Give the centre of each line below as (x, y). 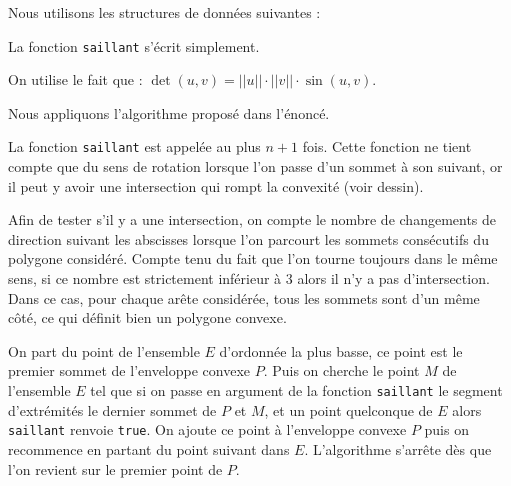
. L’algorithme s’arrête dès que (398, 448)
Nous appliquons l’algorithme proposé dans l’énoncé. (169, 112)
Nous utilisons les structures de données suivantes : (164, 12)
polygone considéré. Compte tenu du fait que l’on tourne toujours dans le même (253, 258)
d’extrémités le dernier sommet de (112, 409)
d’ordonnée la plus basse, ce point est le (341, 350)
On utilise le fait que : (75, 79)
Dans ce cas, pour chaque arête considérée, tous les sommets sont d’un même (244, 297)
